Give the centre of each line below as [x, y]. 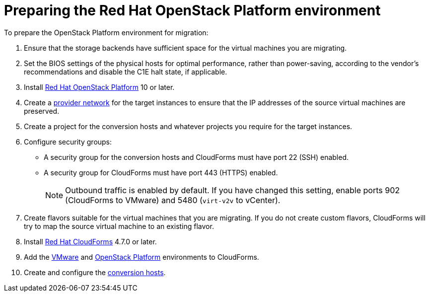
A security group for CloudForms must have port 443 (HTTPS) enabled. [161, 172]
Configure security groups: [68, 142]
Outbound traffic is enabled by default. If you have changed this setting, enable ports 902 [233, 190]
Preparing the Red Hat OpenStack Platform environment [192, 10]
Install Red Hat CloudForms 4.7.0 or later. [90, 241]
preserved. [42, 111]
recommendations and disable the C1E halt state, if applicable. [126, 72]
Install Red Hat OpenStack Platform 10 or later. [99, 87]
